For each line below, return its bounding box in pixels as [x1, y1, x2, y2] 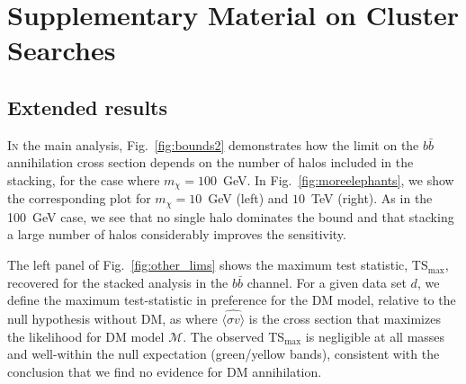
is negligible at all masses [305, 326, 445, 345]
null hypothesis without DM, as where [7, 309, 218, 328]
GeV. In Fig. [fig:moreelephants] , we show [222, 170, 454, 189]
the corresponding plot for [7, 189, 151, 208]
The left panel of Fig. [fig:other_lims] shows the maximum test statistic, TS [7, 255, 428, 274]
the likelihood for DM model [7, 326, 165, 345]
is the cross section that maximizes [248, 309, 441, 328]
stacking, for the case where [7, 170, 160, 189]
